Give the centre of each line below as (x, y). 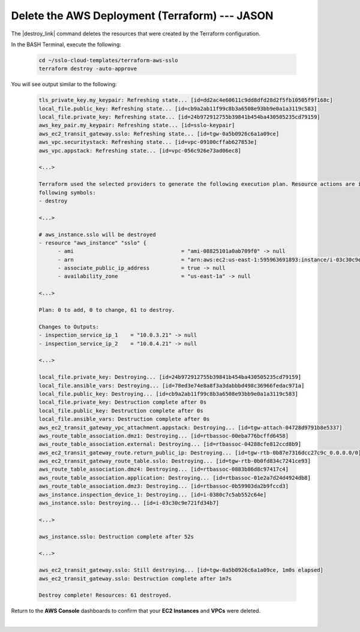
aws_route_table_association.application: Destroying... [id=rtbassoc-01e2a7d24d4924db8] (175, 478)
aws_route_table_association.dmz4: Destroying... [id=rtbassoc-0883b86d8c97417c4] (164, 470)
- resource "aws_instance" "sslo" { (93, 243)
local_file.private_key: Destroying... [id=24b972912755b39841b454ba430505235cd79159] (170, 377)
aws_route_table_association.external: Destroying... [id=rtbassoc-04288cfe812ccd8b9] (170, 444)
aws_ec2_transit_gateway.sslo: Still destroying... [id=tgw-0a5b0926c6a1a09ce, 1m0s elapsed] (181, 570)
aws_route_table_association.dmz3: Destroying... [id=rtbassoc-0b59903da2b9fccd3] (164, 486)
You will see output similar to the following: (64, 85)
